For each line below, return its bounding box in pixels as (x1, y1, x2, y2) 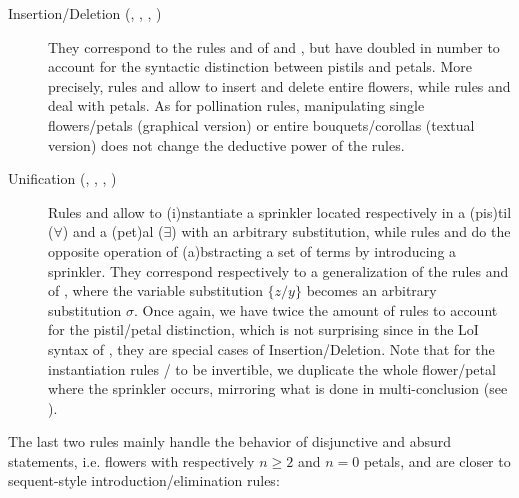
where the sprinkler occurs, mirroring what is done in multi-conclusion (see (48, 378, 508, 399)
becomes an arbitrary (306, 280, 437, 301)
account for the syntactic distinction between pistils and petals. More (48, 56, 472, 77)
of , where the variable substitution (48, 280, 263, 301)
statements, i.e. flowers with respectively (8, 450, 255, 471)
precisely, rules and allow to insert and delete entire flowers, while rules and (48, 75, 511, 96)
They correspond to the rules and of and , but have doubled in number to (48, 36, 500, 57)
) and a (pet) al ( (62, 221, 164, 242)
